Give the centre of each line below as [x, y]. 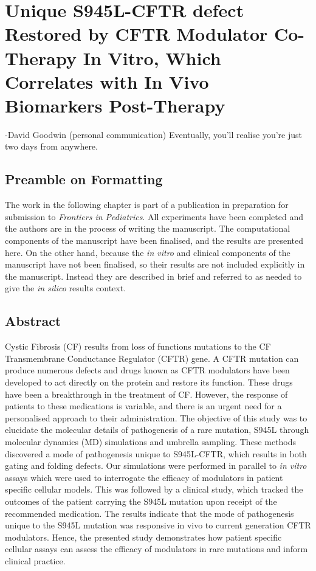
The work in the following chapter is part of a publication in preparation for [147, 205]
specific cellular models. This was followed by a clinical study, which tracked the [154, 489]
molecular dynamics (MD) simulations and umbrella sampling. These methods [151, 441]
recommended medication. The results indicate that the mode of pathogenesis [149, 513]
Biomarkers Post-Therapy [115, 105]
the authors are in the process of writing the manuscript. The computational [148, 228]
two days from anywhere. [51, 146]
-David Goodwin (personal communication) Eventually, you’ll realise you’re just [153, 134]
